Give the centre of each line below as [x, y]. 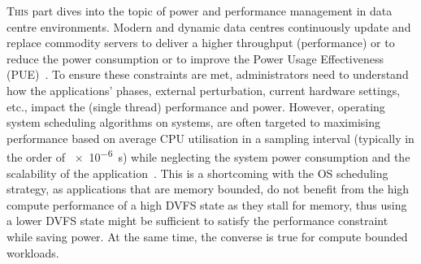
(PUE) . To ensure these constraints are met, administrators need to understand [208, 74]
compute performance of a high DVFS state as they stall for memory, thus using [207, 204]
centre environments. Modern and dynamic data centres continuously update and [209, 26]
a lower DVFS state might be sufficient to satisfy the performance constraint [197, 221]
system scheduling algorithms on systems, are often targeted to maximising [193, 122]
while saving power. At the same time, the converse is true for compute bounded [207, 236]
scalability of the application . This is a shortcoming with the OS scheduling [197, 173]
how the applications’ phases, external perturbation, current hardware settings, [204, 90]
